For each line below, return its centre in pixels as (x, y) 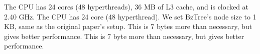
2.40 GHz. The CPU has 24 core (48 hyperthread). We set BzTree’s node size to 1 (130, 16)
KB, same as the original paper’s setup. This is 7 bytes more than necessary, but (128, 26)
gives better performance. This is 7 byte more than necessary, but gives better (124, 36)
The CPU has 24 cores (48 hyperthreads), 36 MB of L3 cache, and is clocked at (126, 6)
